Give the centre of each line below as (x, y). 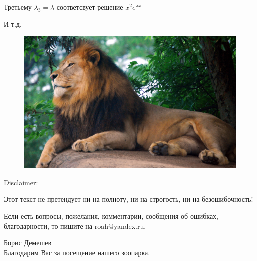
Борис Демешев (28, 243)
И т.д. (13, 24)
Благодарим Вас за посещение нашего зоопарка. (77, 252)
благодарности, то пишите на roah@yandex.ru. (75, 226)
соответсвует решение (90, 7)
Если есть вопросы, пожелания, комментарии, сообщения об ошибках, (111, 216)
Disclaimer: (21, 182)
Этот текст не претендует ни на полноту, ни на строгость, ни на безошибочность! (129, 199)
